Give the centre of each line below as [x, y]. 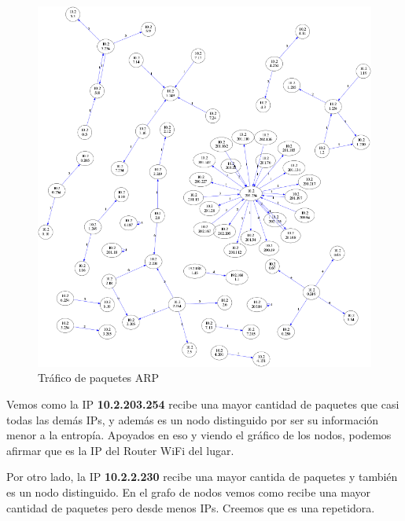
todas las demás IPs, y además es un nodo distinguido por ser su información [193, 419]
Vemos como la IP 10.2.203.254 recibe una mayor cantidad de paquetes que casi [203, 404]
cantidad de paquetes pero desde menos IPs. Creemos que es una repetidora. [191, 507]
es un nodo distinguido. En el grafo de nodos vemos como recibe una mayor [189, 492]
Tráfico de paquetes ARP [99, 378]
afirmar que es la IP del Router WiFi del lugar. [120, 450]
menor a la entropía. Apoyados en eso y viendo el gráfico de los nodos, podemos [199, 435]
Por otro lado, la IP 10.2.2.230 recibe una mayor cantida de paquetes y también [202, 477]
